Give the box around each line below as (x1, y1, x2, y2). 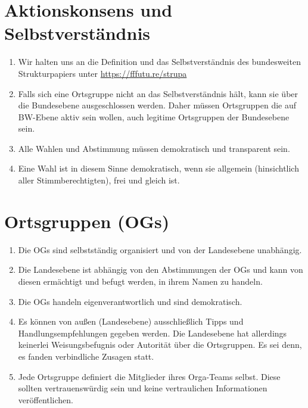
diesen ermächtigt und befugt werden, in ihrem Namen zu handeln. (18, 275, 263, 287)
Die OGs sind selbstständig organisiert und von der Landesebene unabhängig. (18, 243, 302, 256)
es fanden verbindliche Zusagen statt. (18, 350, 154, 362)
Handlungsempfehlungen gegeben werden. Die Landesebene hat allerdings (18, 326, 287, 339)
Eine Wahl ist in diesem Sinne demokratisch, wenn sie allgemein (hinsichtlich (18, 162, 299, 175)
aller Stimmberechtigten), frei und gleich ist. (18, 174, 180, 186)
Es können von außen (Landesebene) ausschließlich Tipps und (18, 315, 244, 328)
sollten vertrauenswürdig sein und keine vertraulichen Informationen (18, 382, 267, 394)
